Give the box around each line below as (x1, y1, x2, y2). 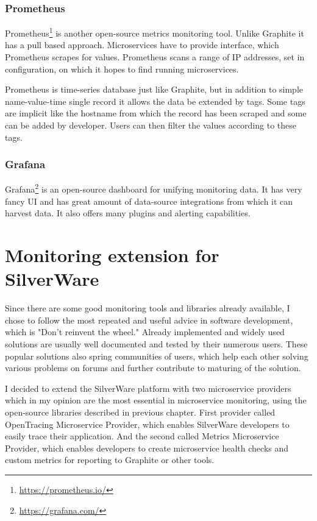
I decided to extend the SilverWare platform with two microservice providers (5, 381, 291, 394)
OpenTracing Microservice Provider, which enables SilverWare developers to (5, 417, 290, 430)
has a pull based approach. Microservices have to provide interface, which (5, 38, 279, 51)
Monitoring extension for (5, 243, 219, 268)
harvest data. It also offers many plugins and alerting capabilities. (5, 207, 251, 219)
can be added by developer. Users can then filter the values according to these (5, 119, 296, 132)
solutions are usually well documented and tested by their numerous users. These (5, 337, 308, 350)
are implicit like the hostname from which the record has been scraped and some (5, 107, 307, 119)
